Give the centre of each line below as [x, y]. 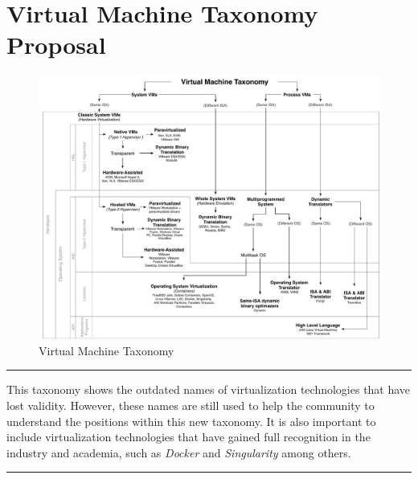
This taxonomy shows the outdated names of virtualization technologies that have [209, 389]
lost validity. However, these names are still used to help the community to [191, 405]
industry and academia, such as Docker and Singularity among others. [179, 452]
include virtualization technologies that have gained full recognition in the [189, 437]
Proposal [56, 45]
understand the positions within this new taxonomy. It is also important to [191, 421]
